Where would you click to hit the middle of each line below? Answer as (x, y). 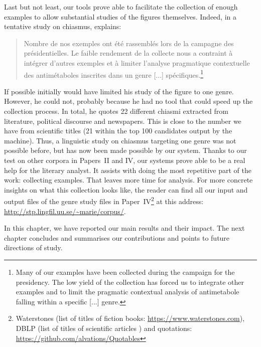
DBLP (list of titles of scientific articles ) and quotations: (104, 328)
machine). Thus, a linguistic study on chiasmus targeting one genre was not (120, 140)
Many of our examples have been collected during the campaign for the (125, 272)
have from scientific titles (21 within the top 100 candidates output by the (118, 131)
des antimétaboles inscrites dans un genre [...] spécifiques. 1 (114, 74)
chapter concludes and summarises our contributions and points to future (117, 237)
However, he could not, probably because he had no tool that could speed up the (128, 101)
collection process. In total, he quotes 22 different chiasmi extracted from (116, 111)
